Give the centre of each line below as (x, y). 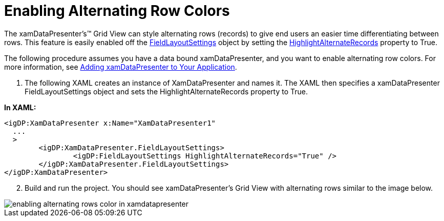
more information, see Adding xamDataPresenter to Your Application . (121, 67)
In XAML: (20, 107)
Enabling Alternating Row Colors (117, 11)
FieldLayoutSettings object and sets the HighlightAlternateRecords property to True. (166, 91)
